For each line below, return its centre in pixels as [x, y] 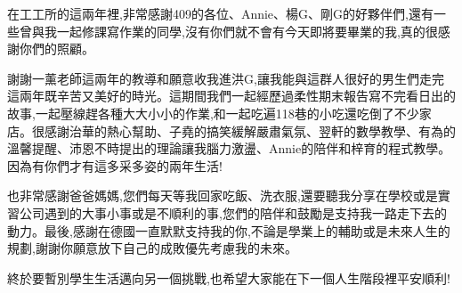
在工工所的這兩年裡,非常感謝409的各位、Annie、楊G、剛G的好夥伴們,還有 [220, 13]
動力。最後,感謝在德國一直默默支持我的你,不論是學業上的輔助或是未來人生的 [229, 230]
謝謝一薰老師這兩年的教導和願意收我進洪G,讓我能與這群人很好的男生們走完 [226, 78]
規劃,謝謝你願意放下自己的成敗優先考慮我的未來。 [152, 248]
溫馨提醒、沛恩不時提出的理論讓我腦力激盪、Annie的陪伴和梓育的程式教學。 [229, 148]
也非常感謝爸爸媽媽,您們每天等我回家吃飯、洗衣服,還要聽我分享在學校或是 [223, 195]
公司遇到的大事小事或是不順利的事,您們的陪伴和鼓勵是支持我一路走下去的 [233, 212]
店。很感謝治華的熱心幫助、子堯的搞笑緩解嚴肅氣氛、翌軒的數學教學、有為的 [231, 130]
